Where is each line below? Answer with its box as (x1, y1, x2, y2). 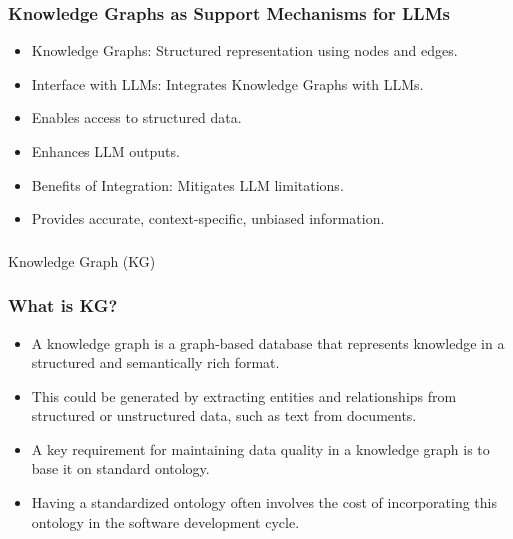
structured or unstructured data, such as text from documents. (31, 405, 417, 426)
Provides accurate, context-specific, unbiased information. (31, 208, 385, 229)
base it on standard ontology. (31, 458, 210, 479)
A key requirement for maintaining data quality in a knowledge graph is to (31, 438, 490, 459)
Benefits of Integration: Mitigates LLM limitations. (31, 174, 344, 195)
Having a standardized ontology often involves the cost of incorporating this (31, 492, 497, 513)
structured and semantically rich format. (31, 352, 280, 373)
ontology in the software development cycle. (31, 511, 300, 532)
